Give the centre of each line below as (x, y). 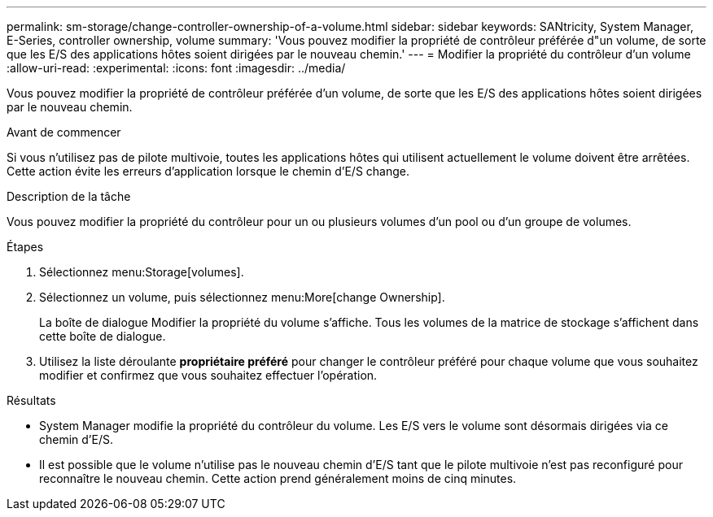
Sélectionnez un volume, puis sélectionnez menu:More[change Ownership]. (242, 297)
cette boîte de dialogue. (103, 336)
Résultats (31, 400)
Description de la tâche (69, 196)
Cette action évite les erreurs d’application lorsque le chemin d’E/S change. (208, 171)
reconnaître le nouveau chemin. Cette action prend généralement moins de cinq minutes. (278, 478)
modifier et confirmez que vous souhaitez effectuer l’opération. (208, 375)
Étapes (25, 247)
